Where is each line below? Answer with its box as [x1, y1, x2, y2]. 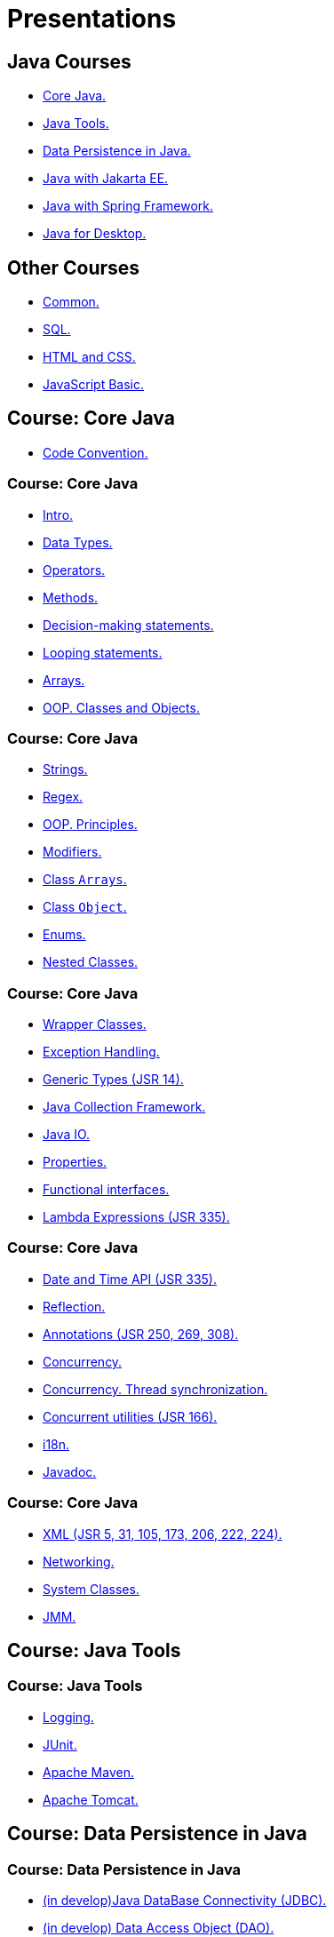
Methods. [43, 589, 99, 605]
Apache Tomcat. [43, 1791, 139, 1807]
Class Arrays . [43, 872, 127, 888]
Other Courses [7, 256, 140, 279]
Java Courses [7, 50, 131, 73]
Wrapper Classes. [43, 1016, 147, 1032]
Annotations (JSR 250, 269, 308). [43, 1326, 239, 1342]
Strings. [43, 761, 88, 777]
